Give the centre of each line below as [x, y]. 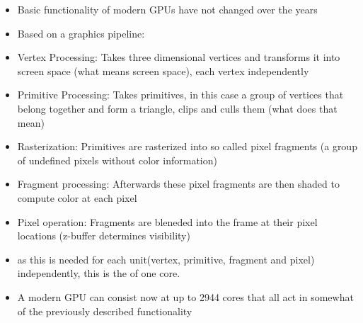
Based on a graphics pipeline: [81, 33]
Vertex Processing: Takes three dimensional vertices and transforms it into [179, 57]
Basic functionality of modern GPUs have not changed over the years [167, 9]
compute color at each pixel [77, 197]
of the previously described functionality [105, 311]
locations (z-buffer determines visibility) [104, 236]
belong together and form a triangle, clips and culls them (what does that [177, 108]
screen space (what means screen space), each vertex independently [163, 70]
